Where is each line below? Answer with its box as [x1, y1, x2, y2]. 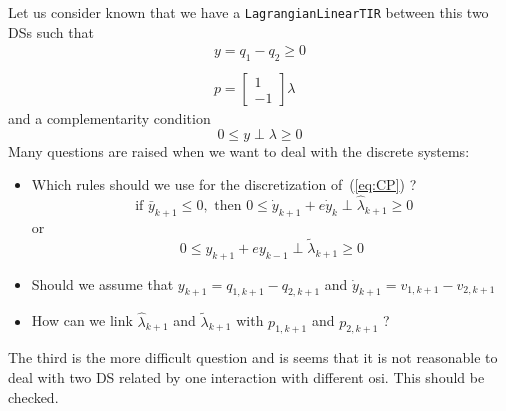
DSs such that [8, 21, 94, 42]
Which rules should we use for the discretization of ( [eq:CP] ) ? [31, 174, 417, 195]
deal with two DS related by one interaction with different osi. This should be [8, 366, 485, 387]
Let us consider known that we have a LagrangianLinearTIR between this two [8, 2, 489, 22]
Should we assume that [31, 273, 174, 294]
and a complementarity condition [8, 108, 211, 129]
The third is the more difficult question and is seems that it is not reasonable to [8, 347, 498, 368]
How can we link [31, 310, 133, 331]
